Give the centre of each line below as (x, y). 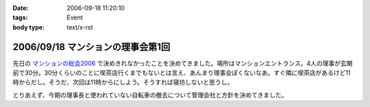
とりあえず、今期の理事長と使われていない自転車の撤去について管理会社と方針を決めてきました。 (150, 95)
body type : (28, 27)
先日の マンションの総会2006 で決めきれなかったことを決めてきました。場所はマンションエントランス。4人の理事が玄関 (183, 63)
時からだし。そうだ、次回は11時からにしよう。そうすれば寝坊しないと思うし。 (123, 82)
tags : (20, 18)
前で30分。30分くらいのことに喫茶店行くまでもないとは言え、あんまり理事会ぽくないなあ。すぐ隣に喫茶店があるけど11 (182, 73)
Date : (21, 8)
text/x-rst (80, 27)
